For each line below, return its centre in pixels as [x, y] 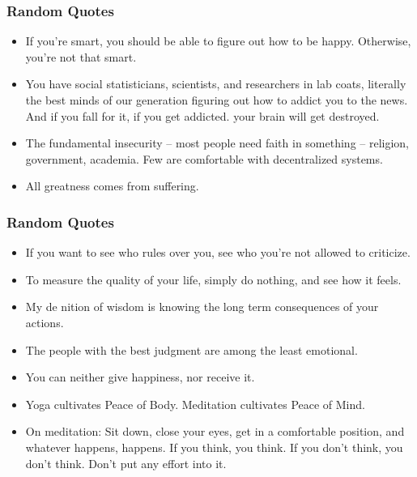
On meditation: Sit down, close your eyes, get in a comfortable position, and [215, 431]
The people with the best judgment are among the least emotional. [191, 349]
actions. [45, 322]
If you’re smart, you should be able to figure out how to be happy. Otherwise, [218, 41]
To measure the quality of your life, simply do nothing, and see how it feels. [213, 279]
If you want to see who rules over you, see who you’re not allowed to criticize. [218, 252]
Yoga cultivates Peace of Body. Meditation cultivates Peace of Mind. [195, 404]
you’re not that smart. [81, 56]
